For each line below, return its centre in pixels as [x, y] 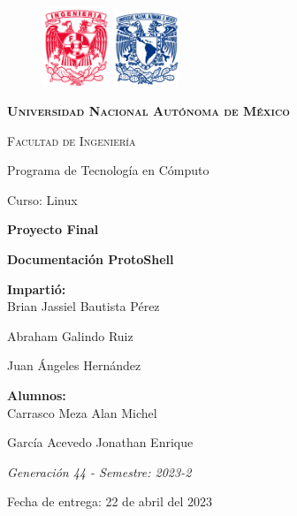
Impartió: [37, 288]
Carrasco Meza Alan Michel [82, 412]
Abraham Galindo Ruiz [70, 335]
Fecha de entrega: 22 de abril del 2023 [110, 501]
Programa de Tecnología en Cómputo [108, 170]
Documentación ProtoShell [91, 259]
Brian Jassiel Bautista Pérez [84, 306]
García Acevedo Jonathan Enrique [100, 442]
